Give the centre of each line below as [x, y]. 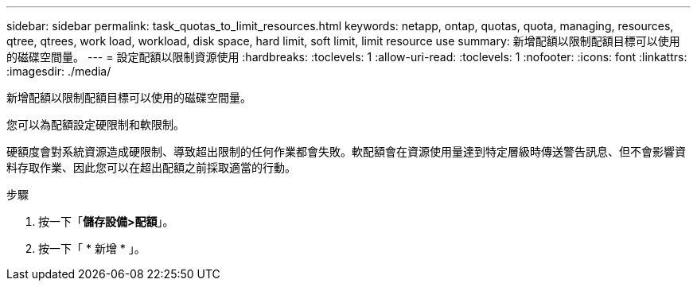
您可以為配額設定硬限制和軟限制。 [95, 124]
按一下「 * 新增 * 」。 [92, 248]
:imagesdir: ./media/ [59, 71]
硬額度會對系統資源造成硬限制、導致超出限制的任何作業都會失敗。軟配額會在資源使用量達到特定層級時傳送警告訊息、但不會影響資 [346, 151]
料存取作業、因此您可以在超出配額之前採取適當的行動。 [151, 167]
